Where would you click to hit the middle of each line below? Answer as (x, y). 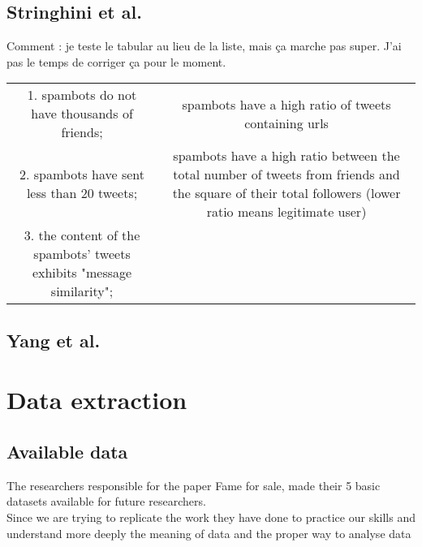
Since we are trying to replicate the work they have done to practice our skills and (211, 517)
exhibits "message (82, 273)
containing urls (286, 123)
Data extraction (97, 400)
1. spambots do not (82, 95)
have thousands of (82, 114)
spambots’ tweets (82, 254)
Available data (67, 451)
